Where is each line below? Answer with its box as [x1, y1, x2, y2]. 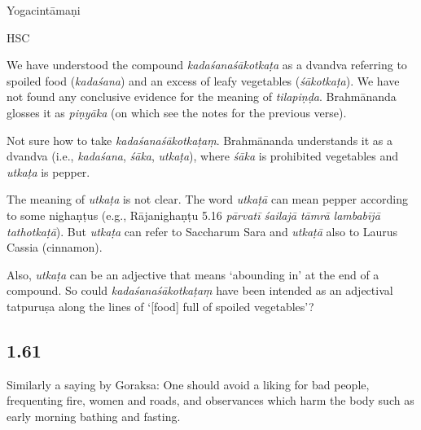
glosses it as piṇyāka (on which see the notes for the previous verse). [7, 103, 347, 121]
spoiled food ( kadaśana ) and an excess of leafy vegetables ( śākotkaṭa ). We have [7, 72, 400, 89]
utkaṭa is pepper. [7, 163, 90, 180]
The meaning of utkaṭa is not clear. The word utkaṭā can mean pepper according [7, 191, 409, 208]
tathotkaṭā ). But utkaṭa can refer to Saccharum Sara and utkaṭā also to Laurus [7, 222, 398, 239]
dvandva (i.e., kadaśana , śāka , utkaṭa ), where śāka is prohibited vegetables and [7, 147, 399, 165]
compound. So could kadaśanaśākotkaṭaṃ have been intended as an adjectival [7, 282, 393, 299]
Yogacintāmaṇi [7, 2, 81, 18]
